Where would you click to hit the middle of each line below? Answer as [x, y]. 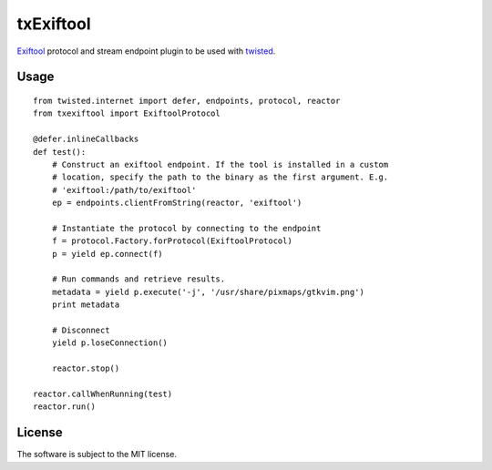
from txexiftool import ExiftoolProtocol [127, 113]
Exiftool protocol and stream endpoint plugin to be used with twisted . [146, 51]
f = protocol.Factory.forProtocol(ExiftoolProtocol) [172, 241]
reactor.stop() [86, 368]
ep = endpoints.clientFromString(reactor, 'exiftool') [177, 203]
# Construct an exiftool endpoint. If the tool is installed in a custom [220, 164]
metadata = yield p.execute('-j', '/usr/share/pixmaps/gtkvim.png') [208, 292]
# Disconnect [81, 330]
